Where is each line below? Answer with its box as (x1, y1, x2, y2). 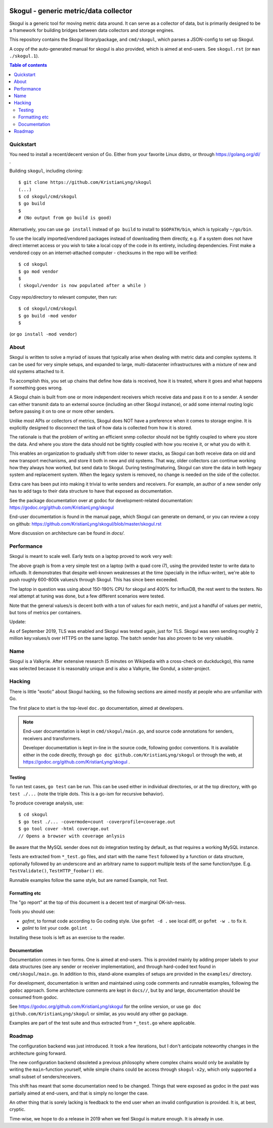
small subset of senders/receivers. (9, 1073, 82, 1079)
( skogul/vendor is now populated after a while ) (18, 283, 147, 289)
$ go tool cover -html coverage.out (18, 826, 109, 832)
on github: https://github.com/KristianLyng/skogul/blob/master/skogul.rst (9, 520, 162, 527)
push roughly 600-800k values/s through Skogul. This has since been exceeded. (9, 577, 178, 583)
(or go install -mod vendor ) (9, 331, 77, 337)
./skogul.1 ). (9, 53, 39, 59)
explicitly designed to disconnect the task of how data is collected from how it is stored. (9, 424, 193, 430)
